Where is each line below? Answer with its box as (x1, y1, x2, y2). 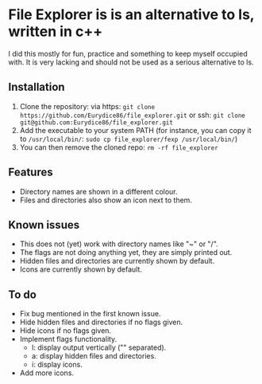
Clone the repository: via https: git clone (19, 101, 156, 111)
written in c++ (8, 22, 103, 41)
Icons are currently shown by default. (19, 264, 143, 274)
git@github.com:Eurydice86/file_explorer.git (19, 118, 173, 127)
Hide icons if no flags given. (19, 326, 112, 335)
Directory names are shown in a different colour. (19, 186, 178, 196)
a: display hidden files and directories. (31, 351, 156, 361)
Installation (8, 80, 65, 94)
